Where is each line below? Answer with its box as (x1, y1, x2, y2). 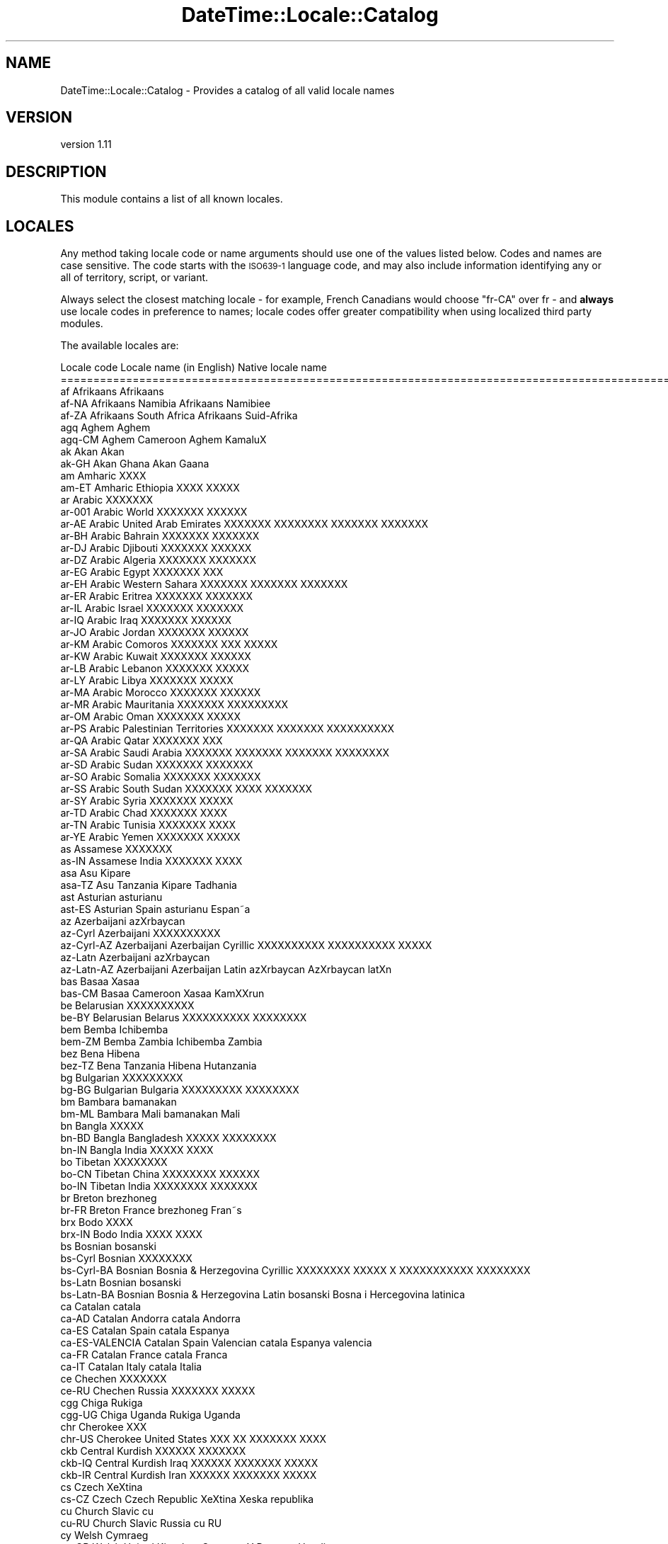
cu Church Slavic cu (60, 1505, 154, 1518)
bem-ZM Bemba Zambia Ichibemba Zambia (60, 1035, 263, 1048)
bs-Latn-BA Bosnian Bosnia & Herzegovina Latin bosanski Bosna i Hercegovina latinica (60, 1288, 466, 1301)
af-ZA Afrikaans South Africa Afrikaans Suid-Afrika (60, 409, 298, 422)
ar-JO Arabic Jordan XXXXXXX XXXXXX (60, 626, 249, 639)
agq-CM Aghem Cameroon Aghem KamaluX (60, 433, 267, 446)
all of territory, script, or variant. (60, 271, 209, 284)
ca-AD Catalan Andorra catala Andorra (60, 1312, 241, 1325)
